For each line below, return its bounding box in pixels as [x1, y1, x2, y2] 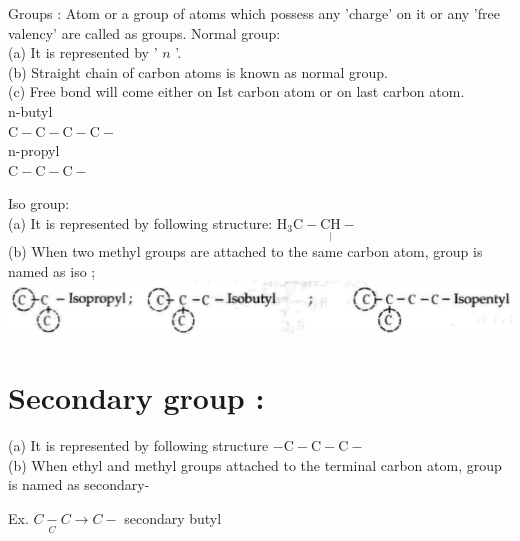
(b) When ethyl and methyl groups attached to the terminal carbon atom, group [8, 454, 502, 475]
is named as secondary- [8, 474, 150, 495]
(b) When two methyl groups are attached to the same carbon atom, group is [8, 241, 483, 262]
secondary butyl [124, 508, 222, 528]
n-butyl [8, 100, 53, 121]
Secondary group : [8, 377, 265, 418]
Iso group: [8, 193, 70, 214]
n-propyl [8, 140, 60, 161]
